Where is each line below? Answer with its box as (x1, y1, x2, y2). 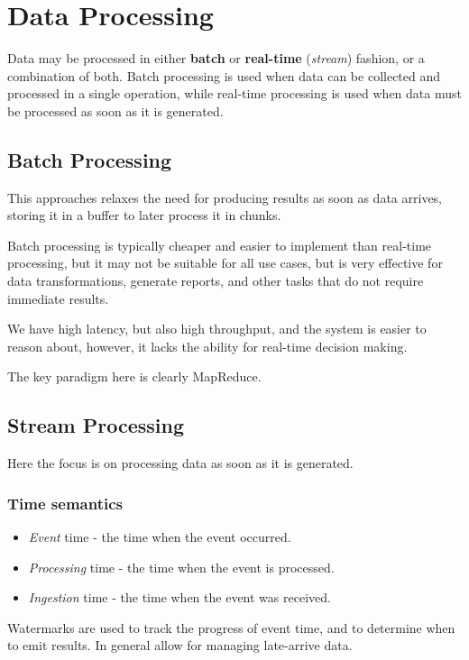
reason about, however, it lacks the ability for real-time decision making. (7, 336, 408, 355)
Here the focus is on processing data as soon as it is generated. (7, 454, 354, 472)
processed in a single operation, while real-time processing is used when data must (7, 84, 462, 103)
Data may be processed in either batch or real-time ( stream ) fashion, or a (7, 49, 425, 68)
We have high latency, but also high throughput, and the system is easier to (7, 319, 427, 338)
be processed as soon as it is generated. (7, 101, 224, 120)
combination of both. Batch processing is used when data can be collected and (7, 66, 441, 85)
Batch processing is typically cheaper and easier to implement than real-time (7, 235, 432, 254)
